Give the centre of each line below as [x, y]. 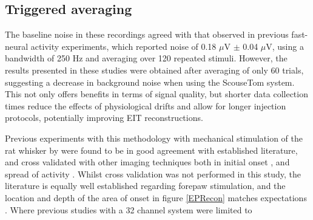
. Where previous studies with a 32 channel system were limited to [129, 209]
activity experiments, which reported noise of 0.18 [123, 46]
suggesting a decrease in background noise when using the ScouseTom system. [150, 82]
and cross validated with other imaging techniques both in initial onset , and [147, 162]
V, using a [285, 46]
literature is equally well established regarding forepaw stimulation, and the [145, 186]
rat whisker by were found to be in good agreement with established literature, [151, 150]
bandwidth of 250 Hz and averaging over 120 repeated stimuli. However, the [146, 58]
